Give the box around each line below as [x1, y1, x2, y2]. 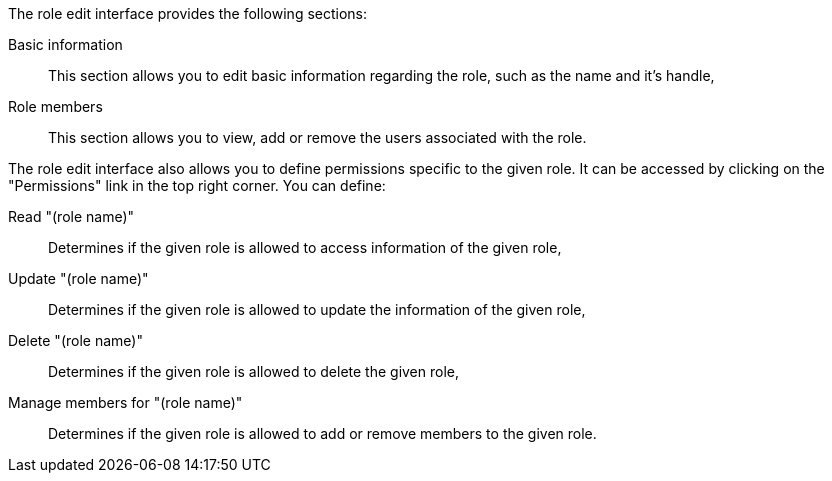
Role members [8, 98, 103, 115]
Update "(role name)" [8, 270, 149, 287]
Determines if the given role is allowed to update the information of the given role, [48, 301, 586, 318]
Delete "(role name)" [8, 332, 143, 349]
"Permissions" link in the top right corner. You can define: [8, 177, 386, 194]
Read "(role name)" [8, 208, 135, 225]
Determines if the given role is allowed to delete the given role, [48, 363, 460, 380]
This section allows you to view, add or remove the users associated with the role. [48, 129, 587, 146]
